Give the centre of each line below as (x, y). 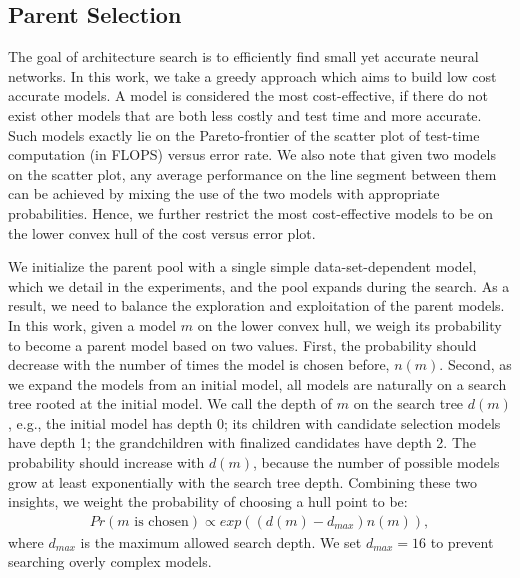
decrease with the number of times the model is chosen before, (199, 364)
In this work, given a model (92, 324)
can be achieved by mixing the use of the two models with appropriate (224, 193)
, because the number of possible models (376, 462)
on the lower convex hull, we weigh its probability (349, 324)
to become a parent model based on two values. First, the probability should (242, 344)
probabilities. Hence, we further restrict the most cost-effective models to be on (251, 212)
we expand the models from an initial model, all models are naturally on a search (257, 383)
